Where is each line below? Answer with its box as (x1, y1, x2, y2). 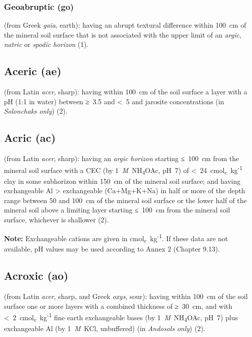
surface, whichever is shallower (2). (4, 214, 109, 224)
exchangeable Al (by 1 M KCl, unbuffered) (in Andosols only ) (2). (4, 323, 206, 334)
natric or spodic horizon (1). (4, 39, 89, 49)
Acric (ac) (4, 130, 56, 145)
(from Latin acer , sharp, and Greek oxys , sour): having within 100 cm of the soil (4, 291, 248, 301)
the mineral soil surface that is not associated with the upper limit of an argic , (4, 29, 242, 40)
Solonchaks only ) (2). (4, 106, 68, 116)
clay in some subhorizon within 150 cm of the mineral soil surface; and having (4, 175, 241, 186)
